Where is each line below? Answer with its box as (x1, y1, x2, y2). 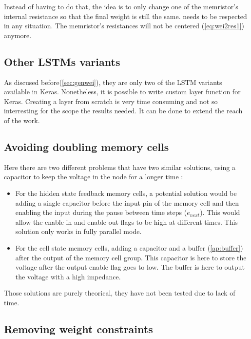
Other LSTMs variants (4, 54, 120, 69)
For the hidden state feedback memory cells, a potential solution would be (15, 188, 237, 198)
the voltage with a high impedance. (15, 271, 121, 281)
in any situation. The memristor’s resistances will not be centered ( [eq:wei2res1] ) (4, 21, 245, 31)
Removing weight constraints (4, 321, 153, 336)
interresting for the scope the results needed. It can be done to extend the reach (4, 106, 243, 116)
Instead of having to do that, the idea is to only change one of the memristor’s (4, 1, 238, 11)
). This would (200, 207, 240, 217)
